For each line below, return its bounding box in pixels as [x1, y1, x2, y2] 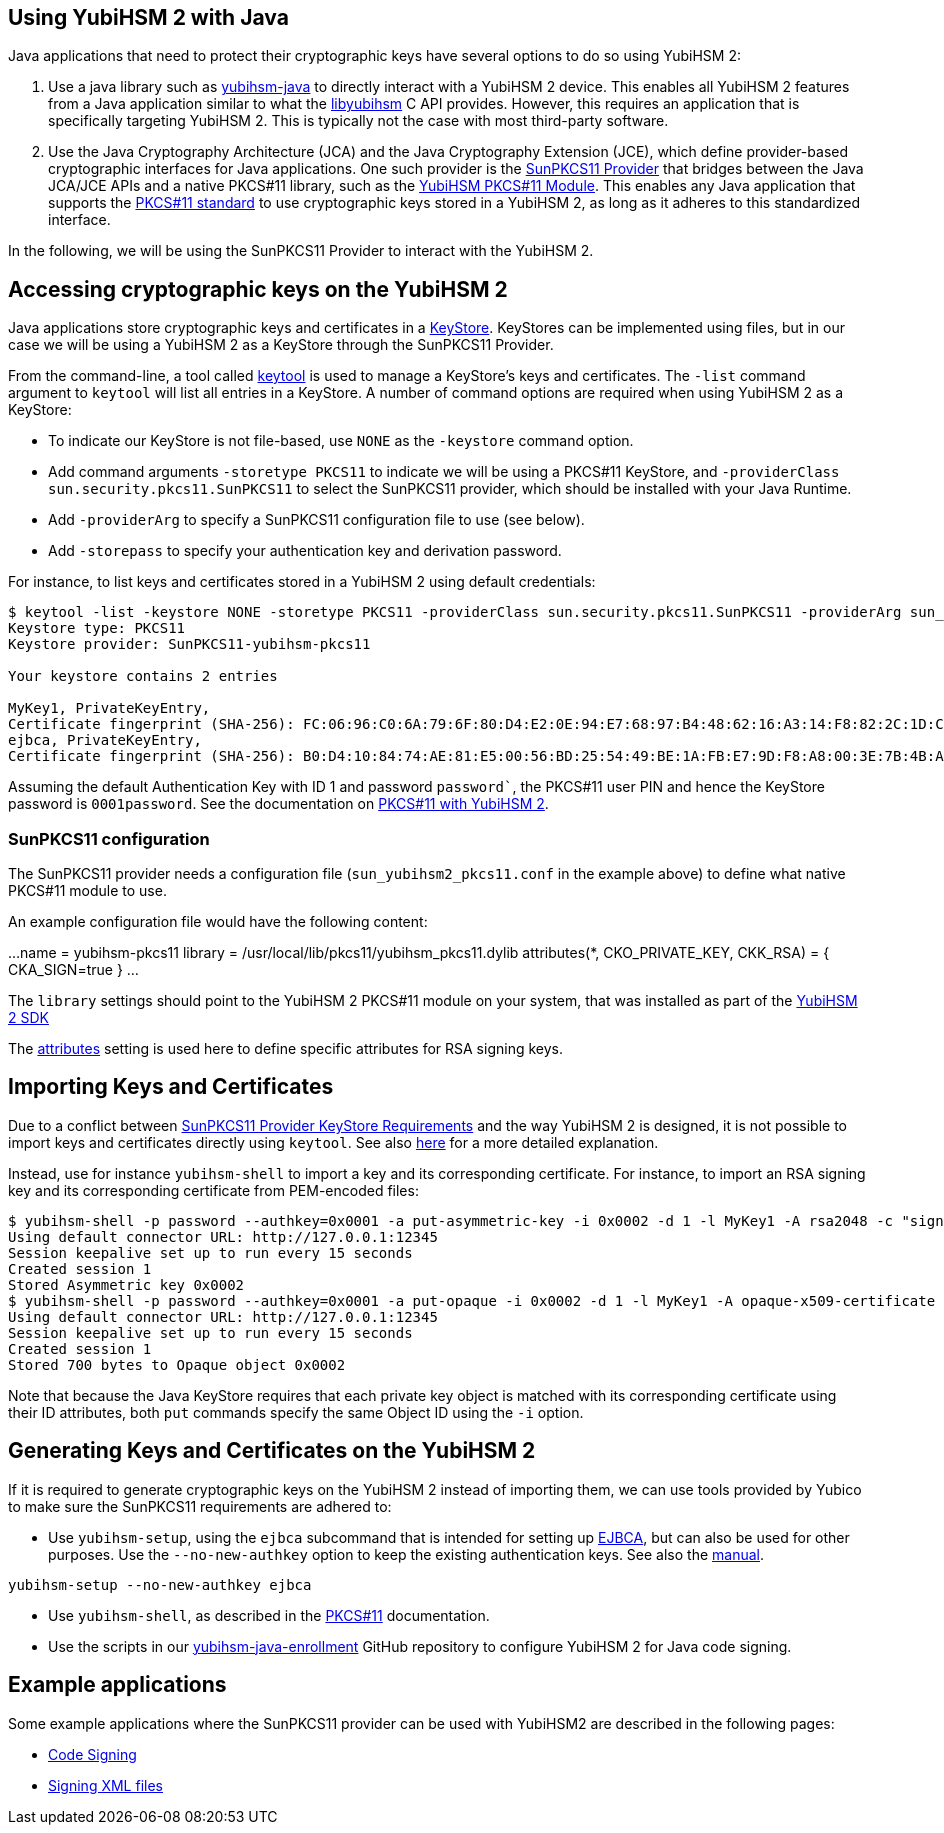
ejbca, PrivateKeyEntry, [8, 732, 202, 749]
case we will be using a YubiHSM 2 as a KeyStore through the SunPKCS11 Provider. [8, 336, 554, 354]
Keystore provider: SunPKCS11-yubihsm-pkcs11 [8, 636, 371, 653]
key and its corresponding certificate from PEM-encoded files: [8, 1181, 419, 1199]
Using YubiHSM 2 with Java [8, 5, 289, 30]
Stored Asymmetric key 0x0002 [8, 1276, 245, 1293]
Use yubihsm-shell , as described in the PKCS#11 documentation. [48, 1606, 490, 1624]
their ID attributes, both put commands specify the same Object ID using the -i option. [8, 1403, 584, 1421]
